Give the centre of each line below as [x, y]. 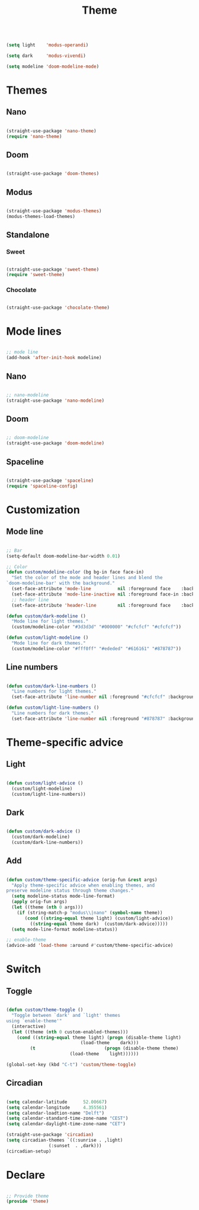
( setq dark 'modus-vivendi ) [46, 56]
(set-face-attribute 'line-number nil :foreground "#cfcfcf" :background [104, 697]
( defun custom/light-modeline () [47, 638]
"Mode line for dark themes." [49, 644]
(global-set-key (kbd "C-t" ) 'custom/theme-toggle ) [71, 1065]
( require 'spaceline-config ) [42, 486]
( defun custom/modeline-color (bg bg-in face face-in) [75, 572]
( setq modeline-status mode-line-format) [63, 896]
